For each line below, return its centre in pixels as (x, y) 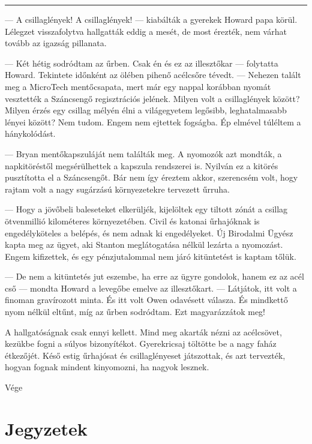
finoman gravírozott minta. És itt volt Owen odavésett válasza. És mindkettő (146, 300)
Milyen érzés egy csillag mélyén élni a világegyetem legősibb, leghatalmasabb (146, 110)
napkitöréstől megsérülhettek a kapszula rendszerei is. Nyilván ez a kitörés (142, 165)
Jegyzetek (46, 428)
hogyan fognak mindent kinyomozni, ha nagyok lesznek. (107, 367)
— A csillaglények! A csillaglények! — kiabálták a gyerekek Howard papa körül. (151, 19)
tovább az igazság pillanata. (56, 43)
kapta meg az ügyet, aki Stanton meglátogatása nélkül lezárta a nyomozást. (144, 244)
